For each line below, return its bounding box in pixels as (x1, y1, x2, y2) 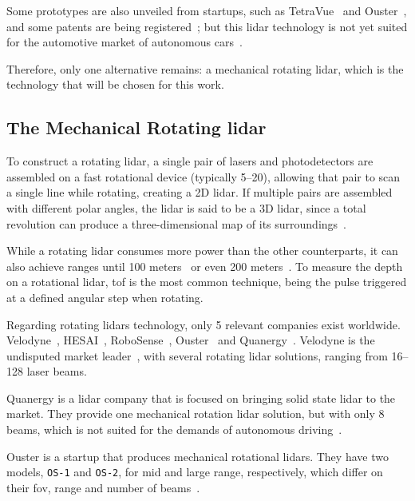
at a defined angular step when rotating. (6, 288, 204, 305)
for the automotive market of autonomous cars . (6, 34, 243, 50)
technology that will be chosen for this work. (6, 76, 224, 93)
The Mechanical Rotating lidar (6, 115, 267, 140)
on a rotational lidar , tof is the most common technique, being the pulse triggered (6, 273, 407, 290)
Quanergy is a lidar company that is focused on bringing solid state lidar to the (6, 389, 396, 406)
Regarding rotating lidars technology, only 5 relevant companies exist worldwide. (6, 316, 401, 332)
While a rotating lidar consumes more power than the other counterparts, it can (6, 242, 398, 259)
